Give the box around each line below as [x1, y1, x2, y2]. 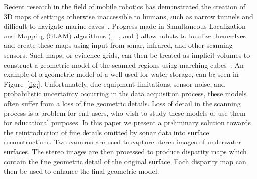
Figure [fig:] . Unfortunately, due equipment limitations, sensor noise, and [4, 78, 225, 89]
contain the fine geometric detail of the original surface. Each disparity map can [4, 156, 246, 166]
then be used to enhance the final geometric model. [4, 166, 159, 176]
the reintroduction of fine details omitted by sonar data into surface [4, 127, 209, 137]
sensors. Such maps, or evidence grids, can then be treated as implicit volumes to [4, 49, 250, 60]
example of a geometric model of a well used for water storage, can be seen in [4, 69, 239, 79]
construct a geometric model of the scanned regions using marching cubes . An [4, 59, 244, 70]
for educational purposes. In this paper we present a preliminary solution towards [4, 117, 251, 128]
